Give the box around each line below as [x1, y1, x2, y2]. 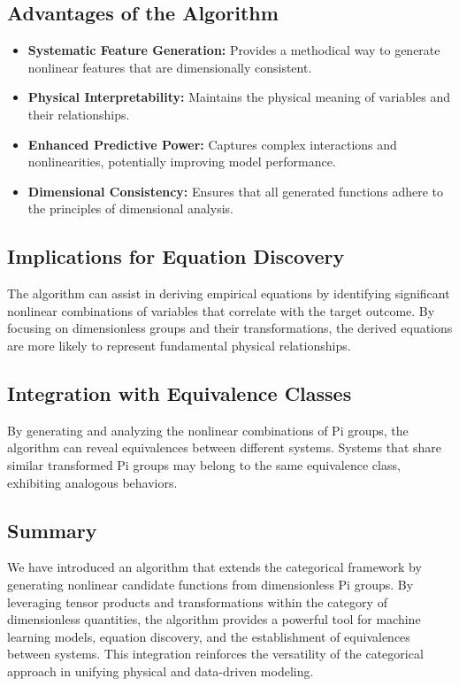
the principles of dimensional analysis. [27, 199, 233, 218]
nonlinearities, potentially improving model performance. [27, 152, 336, 171]
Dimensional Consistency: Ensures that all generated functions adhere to [27, 181, 444, 200]
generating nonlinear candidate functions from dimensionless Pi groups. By [7, 574, 414, 593]
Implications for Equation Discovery [7, 243, 345, 270]
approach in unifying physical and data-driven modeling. [7, 661, 314, 680]
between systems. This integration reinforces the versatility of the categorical [7, 644, 424, 663]
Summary [7, 516, 97, 543]
